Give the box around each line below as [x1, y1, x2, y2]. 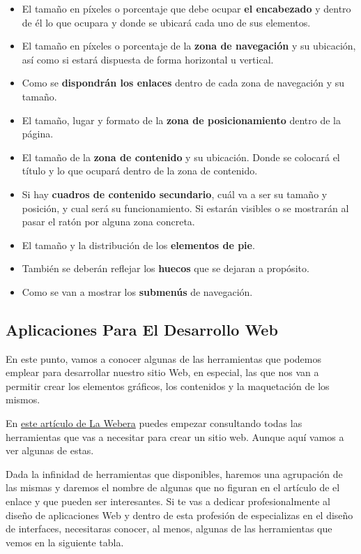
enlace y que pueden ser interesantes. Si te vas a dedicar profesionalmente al [6, 494, 330, 509]
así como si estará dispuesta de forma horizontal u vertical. [22, 52, 274, 66]
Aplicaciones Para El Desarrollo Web [6, 318, 278, 340]
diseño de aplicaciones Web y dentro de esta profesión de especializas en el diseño [6, 507, 353, 522]
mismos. [6, 392, 40, 407]
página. [22, 126, 54, 141]
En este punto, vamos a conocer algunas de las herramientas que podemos [6, 351, 322, 366]
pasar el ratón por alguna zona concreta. [22, 214, 195, 229]
